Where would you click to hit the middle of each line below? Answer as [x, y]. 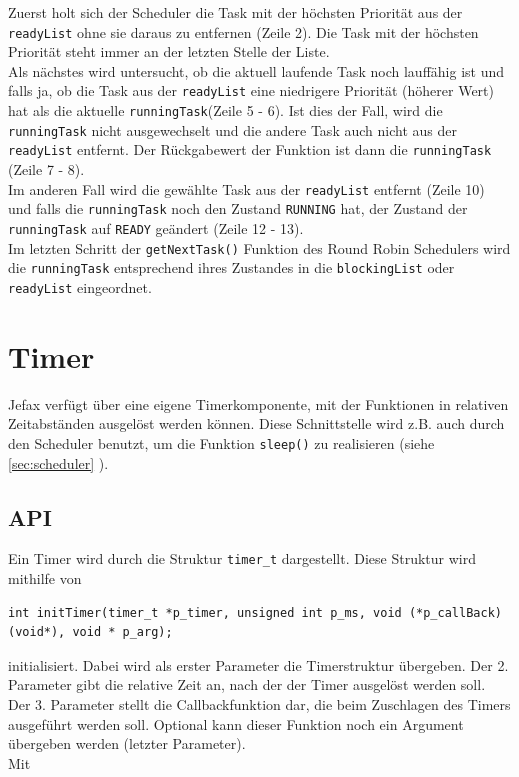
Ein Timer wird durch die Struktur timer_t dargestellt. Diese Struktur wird [242, 558]
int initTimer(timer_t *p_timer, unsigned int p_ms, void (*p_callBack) [255, 612]
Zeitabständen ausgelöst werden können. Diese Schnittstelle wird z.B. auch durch [256, 423]
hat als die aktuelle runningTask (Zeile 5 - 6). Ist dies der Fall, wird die [225, 110]
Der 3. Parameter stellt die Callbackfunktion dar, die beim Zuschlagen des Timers [259, 703]
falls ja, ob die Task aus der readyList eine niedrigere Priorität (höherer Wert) [251, 90]
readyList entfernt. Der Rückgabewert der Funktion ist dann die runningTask [250, 149]
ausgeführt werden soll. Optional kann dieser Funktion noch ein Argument [236, 723]
